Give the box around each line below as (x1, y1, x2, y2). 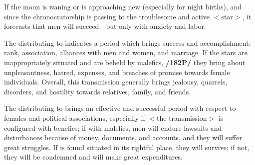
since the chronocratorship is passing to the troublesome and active (4, 11, 210, 21)
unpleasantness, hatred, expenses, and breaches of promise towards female (4, 67, 230, 77)
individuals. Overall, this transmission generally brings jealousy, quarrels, (4, 77, 228, 87)
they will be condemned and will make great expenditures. (4, 152, 183, 162)
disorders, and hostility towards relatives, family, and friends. (4, 86, 191, 96)
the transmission (157, 112, 207, 123)
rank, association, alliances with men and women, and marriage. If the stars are (4, 47, 248, 58)
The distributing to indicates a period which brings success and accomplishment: (4, 37, 251, 48)
